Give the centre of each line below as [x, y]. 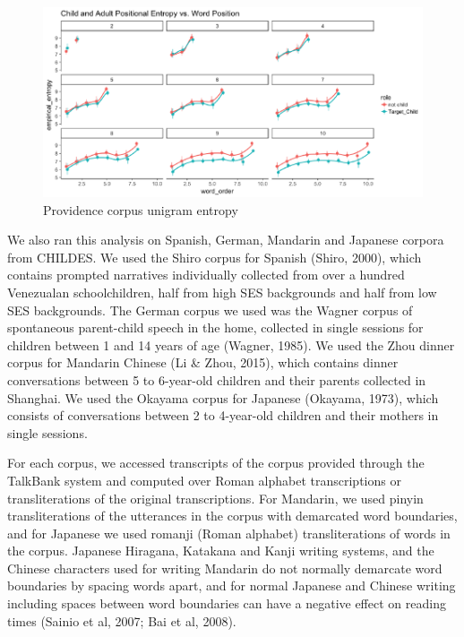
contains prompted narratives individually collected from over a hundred [206, 275]
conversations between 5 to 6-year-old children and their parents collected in [217, 379]
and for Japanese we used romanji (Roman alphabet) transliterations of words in [229, 533]
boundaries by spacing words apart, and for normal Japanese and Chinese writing [232, 585]
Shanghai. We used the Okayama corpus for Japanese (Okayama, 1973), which [223, 397]
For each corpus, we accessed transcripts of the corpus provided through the [216, 463]
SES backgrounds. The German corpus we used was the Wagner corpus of [210, 310]
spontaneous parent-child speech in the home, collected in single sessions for [215, 327]
